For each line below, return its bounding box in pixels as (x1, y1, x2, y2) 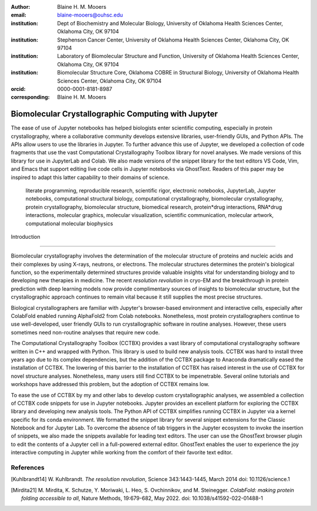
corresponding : (11, 94, 50, 101)
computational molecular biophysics (25, 220, 113, 227)
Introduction (11, 233, 41, 240)
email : (11, 12, 26, 19)
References (11, 463, 45, 472)
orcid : (11, 85, 26, 92)
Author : (11, 4, 31, 10)
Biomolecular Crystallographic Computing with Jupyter (11, 109, 218, 119)
